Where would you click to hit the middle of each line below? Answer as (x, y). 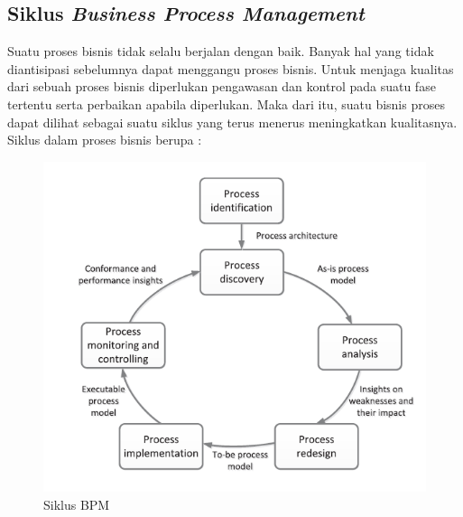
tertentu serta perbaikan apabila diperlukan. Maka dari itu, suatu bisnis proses (226, 103)
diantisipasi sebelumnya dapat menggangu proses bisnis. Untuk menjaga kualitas (231, 68)
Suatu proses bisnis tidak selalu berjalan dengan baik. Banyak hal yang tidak (221, 51)
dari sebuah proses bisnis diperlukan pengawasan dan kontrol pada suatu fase (222, 86)
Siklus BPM (77, 504)
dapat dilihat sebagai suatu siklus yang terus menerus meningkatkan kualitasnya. (232, 122)
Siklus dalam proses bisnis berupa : (105, 140)
